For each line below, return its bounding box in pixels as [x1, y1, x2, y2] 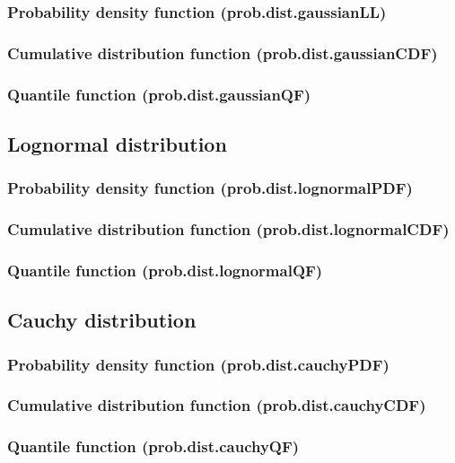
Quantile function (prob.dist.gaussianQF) [7, 83, 311, 105]
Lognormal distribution [7, 129, 227, 157]
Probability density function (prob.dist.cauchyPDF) [7, 353, 389, 375]
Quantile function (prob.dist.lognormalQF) [7, 258, 323, 281]
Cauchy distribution [7, 306, 197, 334]
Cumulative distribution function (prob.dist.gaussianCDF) [7, 41, 438, 64]
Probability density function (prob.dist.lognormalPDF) [7, 177, 413, 199]
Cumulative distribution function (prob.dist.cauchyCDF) [7, 394, 426, 416]
